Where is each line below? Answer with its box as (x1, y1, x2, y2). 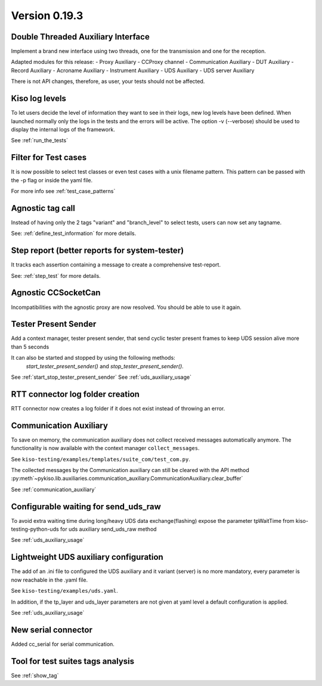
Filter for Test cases (11, 152, 86, 163)
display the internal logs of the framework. (11, 125, 116, 133)
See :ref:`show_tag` (11, 672, 59, 679)
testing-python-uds (11, 526, 59, 533)
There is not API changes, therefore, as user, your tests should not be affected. (11, 78, 205, 85)
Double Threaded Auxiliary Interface (11, 32, 150, 42)
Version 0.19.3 (11, 9, 83, 22)
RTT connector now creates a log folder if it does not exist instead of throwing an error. (11, 405, 225, 412)
